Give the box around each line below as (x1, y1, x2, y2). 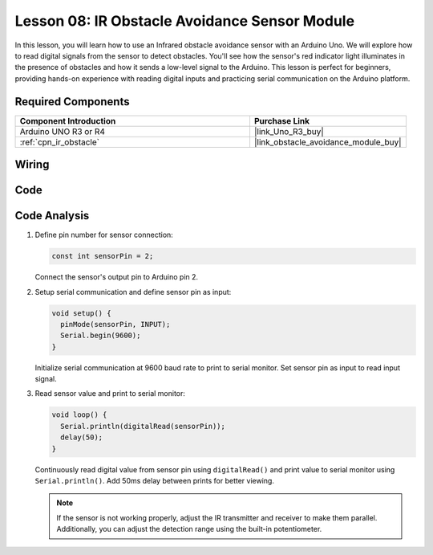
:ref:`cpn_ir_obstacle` (19, 137, 100, 148)
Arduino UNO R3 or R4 (19, 125, 106, 137)
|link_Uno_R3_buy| (253, 125, 324, 137)
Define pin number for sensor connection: (34, 230, 174, 240)
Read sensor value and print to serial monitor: (34, 389, 186, 398)
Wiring (14, 157, 50, 172)
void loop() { (51, 410, 107, 419)
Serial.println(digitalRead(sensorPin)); (60, 422, 226, 431)
